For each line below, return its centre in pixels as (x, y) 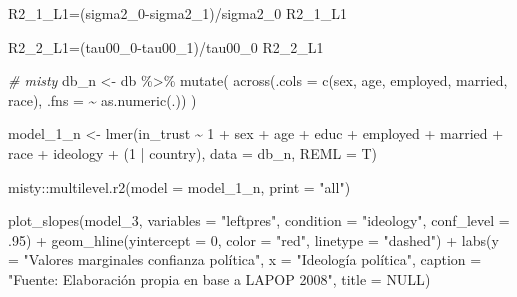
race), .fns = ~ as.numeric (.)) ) (102, 99)
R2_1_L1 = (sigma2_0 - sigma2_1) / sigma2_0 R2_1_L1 (177, 13)
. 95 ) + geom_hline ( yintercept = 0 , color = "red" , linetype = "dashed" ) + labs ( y (253, 239)
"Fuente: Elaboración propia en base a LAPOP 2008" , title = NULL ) (219, 278)
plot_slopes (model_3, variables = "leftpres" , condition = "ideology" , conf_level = (259, 220)
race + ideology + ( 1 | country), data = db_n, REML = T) (193, 152)
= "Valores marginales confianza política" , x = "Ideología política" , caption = (245, 259)
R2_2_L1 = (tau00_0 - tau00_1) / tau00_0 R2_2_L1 (166, 46)
